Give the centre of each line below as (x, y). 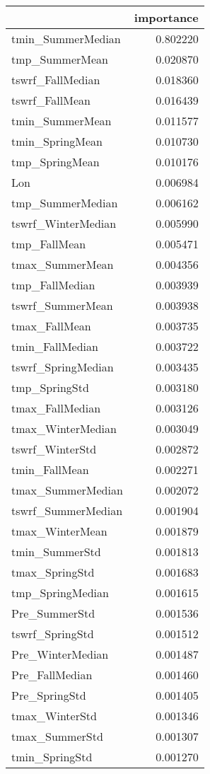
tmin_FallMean (50, 469)
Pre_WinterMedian (60, 654)
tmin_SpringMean (57, 141)
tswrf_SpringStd (53, 634)
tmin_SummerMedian (66, 39)
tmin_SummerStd (56, 551)
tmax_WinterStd (54, 716)
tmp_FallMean (49, 244)
